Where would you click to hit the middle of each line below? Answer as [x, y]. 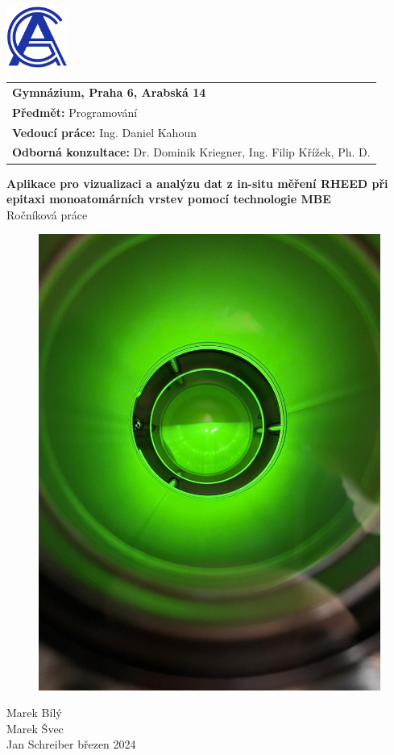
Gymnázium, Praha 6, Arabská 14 [109, 92]
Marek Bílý [34, 713]
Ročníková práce [47, 214]
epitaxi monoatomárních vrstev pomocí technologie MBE [169, 199]
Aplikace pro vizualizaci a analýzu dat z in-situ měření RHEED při [197, 183]
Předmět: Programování [75, 112]
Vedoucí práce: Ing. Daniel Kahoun [104, 132]
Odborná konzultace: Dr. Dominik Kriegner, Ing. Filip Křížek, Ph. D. [191, 152]
